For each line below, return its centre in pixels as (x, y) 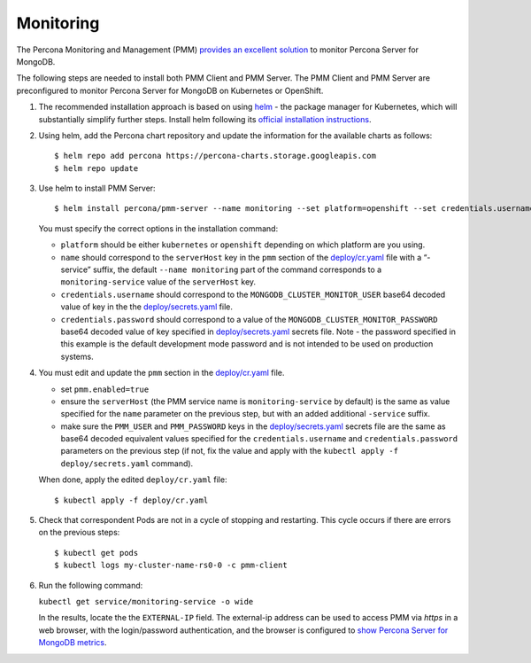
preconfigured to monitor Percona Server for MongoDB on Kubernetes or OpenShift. (170, 90)
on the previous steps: (79, 533)
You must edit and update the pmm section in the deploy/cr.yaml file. (162, 373)
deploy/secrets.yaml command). (127, 463)
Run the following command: (91, 585)
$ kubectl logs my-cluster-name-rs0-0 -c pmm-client (171, 565)
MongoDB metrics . (73, 643)
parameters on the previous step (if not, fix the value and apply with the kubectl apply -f (229, 451)
